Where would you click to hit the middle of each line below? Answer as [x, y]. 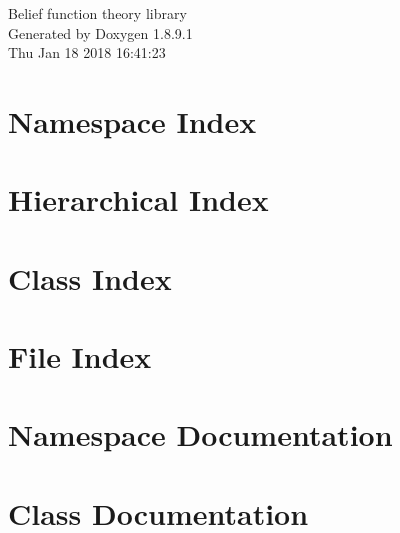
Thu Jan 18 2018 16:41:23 [87, 52]
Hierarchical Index [138, 199]
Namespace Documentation [200, 434]
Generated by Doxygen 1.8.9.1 [100, 32]
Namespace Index [132, 120]
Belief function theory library [97, 13]
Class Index [90, 277]
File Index [80, 356]
